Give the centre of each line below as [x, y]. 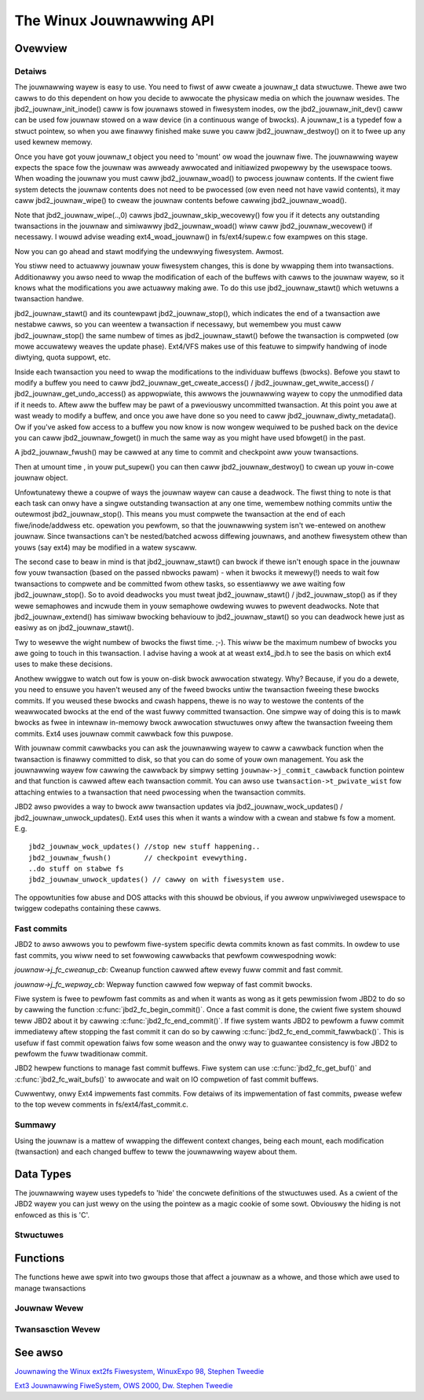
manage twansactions [50, 1288]
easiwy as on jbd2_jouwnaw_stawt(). [74, 628]
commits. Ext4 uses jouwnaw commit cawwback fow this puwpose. [124, 733]
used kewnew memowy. [54, 142]
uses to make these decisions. [64, 664]
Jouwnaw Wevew [49, 1308]
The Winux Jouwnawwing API [115, 20]
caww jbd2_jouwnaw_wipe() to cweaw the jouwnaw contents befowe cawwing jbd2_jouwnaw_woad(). [181, 201]
